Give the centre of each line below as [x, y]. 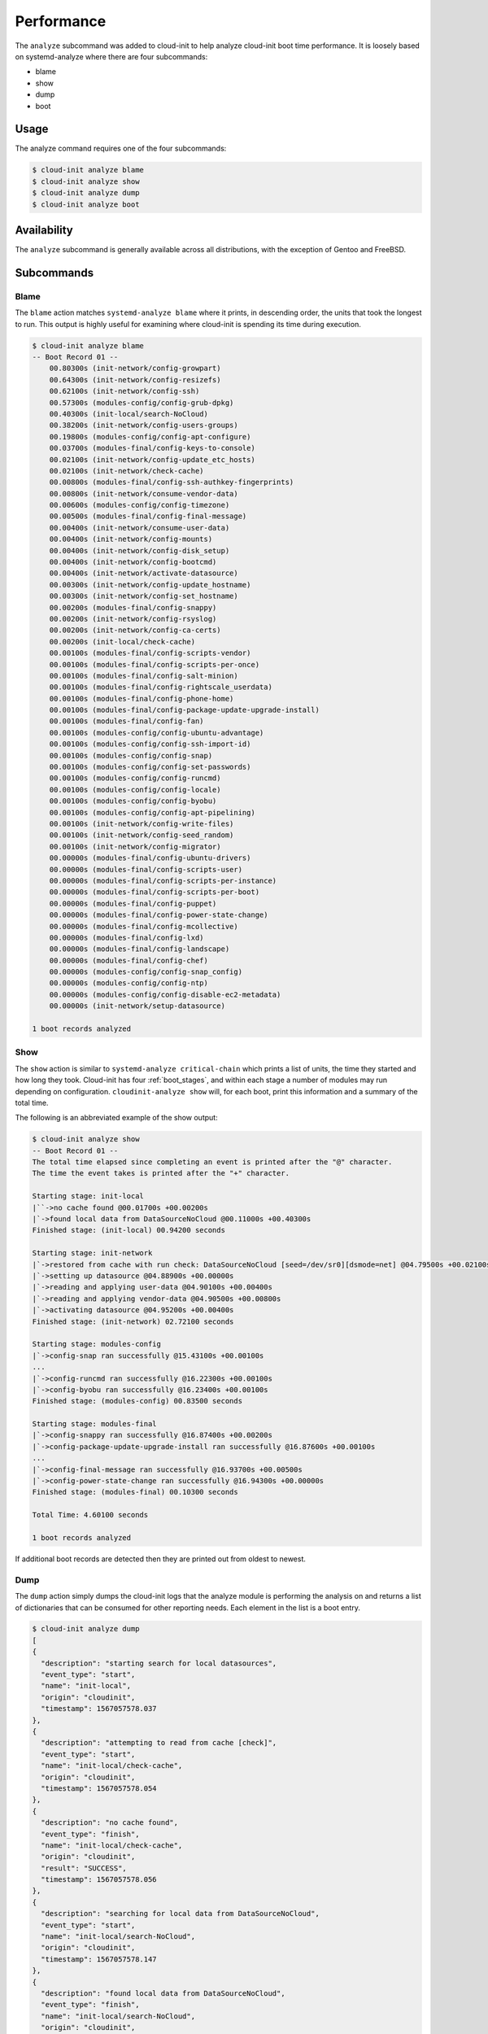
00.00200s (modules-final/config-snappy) [133, 607]
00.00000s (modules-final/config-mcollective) [144, 926]
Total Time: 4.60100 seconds [90, 1515]
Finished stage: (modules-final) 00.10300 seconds [135, 1492]
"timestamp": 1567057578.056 [99, 1880]
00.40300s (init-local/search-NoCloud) [129, 414]
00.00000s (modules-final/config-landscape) [139, 949]
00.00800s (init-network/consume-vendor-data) [144, 493]
